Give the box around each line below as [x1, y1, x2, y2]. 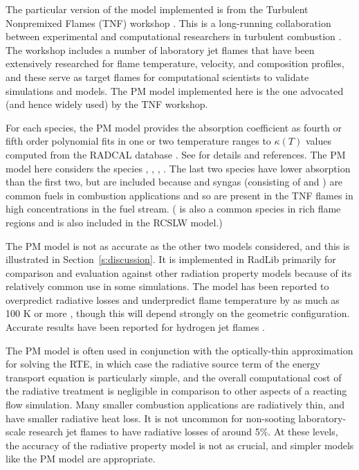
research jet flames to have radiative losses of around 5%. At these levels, [28, 424, 338, 439]
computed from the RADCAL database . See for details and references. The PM [6, 147, 346, 161]
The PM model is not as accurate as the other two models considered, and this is [6, 238, 350, 253]
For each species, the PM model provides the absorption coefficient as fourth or [6, 120, 342, 134]
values [305, 134, 331, 148]
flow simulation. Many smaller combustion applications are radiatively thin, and [6, 397, 345, 412]
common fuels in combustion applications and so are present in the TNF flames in [6, 188, 353, 202]
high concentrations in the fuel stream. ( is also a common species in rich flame [6, 201, 341, 216]
